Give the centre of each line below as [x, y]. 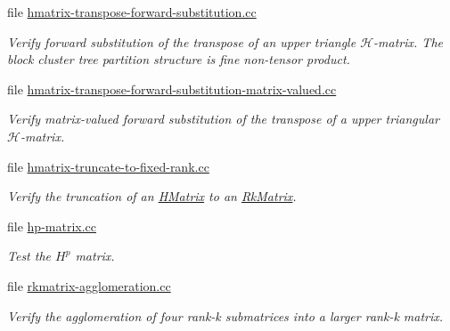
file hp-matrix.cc [52, 226]
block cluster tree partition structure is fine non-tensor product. [179, 59]
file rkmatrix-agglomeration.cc [89, 285]
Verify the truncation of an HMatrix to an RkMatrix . [152, 196]
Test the [29, 256]
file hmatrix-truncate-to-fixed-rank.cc [108, 166]
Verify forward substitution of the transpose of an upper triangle [182, 41]
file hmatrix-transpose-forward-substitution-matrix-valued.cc [172, 89]
